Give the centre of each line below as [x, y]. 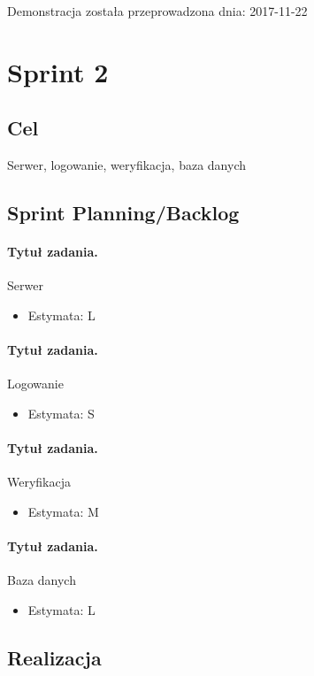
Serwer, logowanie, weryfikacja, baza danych [127, 165]
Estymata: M [63, 511]
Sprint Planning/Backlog [123, 213]
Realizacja [54, 657]
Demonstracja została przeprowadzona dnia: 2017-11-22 [157, 11]
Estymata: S [61, 413]
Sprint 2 [58, 71]
